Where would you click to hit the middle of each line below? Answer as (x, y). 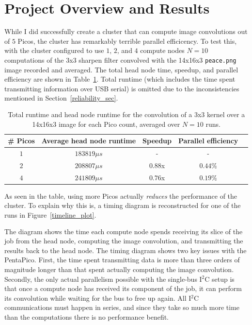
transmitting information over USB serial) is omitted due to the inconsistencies (122, 88)
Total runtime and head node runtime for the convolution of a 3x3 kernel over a (126, 114)
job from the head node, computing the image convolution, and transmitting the (124, 241)
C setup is (220, 279)
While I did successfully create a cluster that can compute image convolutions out (126, 31)
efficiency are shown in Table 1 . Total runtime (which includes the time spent (120, 79)
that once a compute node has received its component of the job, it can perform (123, 288)
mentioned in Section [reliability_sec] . (61, 98)
